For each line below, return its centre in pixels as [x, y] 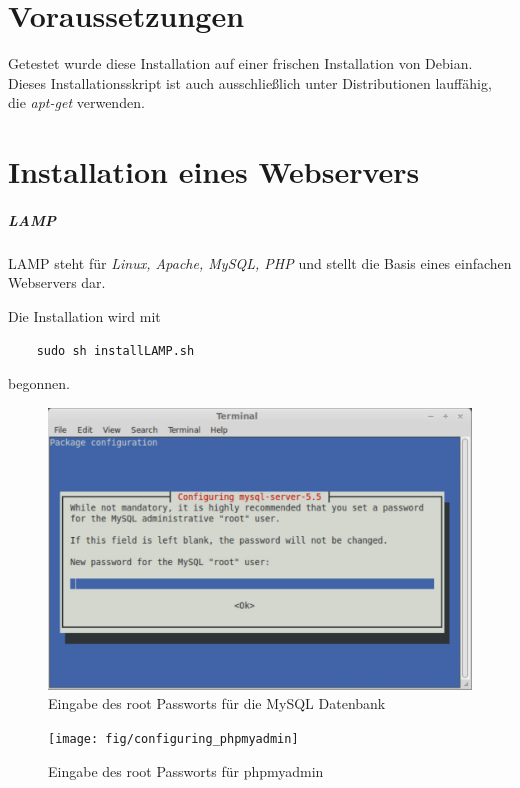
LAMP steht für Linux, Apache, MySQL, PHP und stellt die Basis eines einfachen [260, 262]
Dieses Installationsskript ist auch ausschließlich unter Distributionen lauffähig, [250, 82]
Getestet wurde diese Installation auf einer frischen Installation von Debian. [240, 63]
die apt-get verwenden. [76, 102]
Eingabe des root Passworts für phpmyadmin [186, 770]
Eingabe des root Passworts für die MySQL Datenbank [217, 703]
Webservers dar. [57, 282]
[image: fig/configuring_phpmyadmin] [173, 738]
